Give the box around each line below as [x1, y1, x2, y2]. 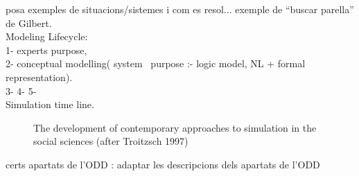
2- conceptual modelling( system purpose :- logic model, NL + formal [6, 56, 306, 71]
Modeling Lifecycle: [6, 29, 88, 44]
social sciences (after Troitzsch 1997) [33, 134, 189, 148]
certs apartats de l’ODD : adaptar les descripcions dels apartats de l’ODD [6, 157, 320, 171]
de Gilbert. [6, 15, 52, 30]
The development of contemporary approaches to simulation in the [33, 120, 317, 134]
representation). [6, 69, 73, 84]
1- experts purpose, [6, 42, 87, 57]
